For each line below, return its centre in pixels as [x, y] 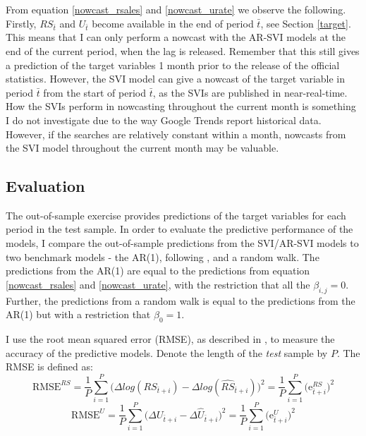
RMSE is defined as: [49, 367]
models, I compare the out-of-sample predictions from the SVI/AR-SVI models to [182, 243]
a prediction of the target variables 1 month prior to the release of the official [173, 65]
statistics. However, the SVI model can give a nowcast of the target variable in [176, 79]
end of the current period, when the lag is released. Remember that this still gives [183, 50]
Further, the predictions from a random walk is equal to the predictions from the [181, 300]
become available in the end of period [173, 23]
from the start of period [95, 92]
